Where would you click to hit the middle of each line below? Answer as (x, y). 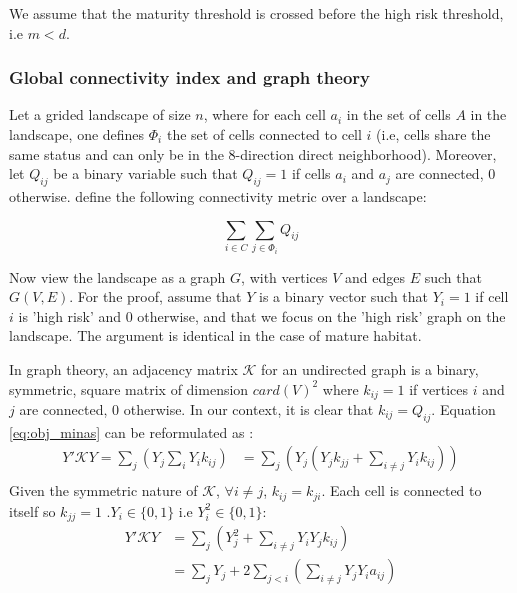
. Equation (463, 408)
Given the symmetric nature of (103, 490)
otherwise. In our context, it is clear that (248, 408)
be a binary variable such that (145, 173)
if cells (311, 173)
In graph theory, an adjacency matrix (123, 368)
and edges (375, 276)
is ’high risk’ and (69, 315)
